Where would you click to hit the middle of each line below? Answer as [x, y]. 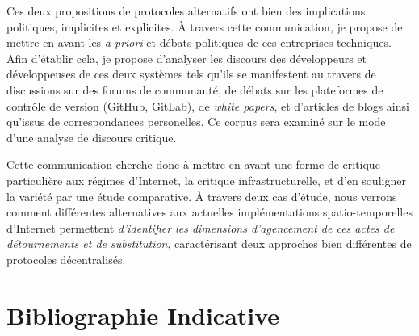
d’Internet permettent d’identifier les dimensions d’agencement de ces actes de [201, 227]
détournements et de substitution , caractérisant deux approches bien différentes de [209, 244]
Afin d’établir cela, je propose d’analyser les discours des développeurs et [187, 58]
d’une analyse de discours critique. [92, 137]
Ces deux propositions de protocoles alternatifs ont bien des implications [186, 10]
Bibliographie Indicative [143, 315]
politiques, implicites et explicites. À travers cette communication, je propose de [205, 26]
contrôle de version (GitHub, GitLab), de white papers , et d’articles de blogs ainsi [208, 105]
